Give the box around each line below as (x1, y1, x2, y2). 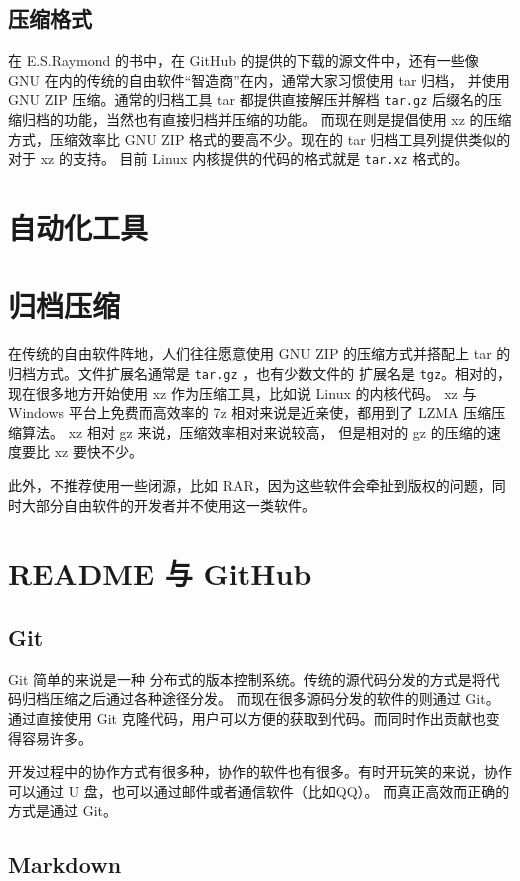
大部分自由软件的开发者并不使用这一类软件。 (21, 494, 316, 515)
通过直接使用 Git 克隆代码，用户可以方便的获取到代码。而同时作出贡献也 (8, 707, 486, 728)
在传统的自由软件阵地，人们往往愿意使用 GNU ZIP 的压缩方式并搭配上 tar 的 (8, 343, 511, 364)
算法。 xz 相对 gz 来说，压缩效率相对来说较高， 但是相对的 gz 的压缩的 (21, 421, 487, 442)
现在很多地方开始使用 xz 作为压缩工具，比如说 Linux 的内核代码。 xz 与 (8, 382, 477, 403)
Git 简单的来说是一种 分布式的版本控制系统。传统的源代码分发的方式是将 (8, 668, 486, 689)
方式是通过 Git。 (8, 800, 117, 821)
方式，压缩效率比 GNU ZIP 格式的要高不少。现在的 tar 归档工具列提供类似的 (8, 128, 511, 149)
